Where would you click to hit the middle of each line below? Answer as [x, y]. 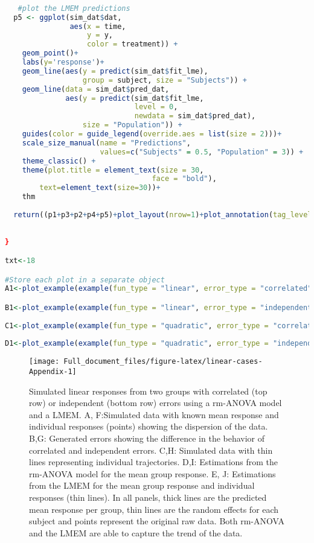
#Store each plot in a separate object [85, 280]
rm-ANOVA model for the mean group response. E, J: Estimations [152, 473]
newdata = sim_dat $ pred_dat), [195, 116]
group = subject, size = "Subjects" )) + [165, 80]
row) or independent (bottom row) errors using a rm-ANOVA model [155, 403]
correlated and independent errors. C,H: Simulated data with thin [151, 450]
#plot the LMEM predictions [74, 8]
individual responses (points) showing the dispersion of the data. [149, 426]
